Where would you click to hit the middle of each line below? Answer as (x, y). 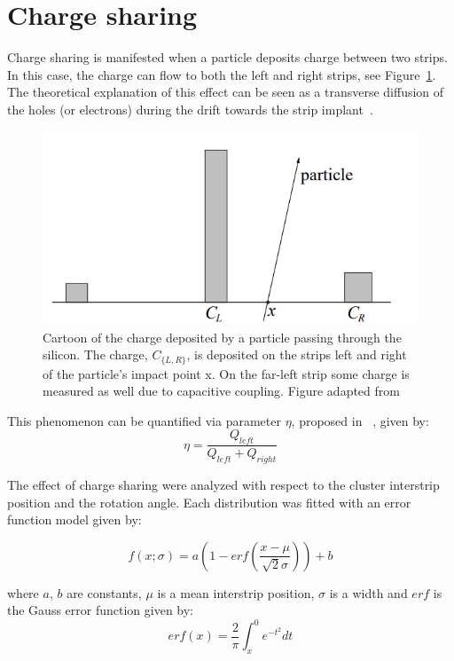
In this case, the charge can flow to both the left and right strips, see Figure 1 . (222, 74)
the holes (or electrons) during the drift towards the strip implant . (190, 109)
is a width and (368, 592)
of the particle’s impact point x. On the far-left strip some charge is (226, 373)
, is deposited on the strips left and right (297, 354)
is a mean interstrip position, (236, 592)
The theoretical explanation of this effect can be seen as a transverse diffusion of (226, 92)
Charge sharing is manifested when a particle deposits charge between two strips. (227, 57)
